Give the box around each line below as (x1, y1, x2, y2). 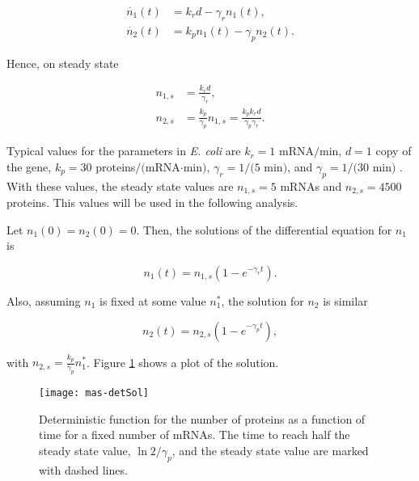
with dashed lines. (39, 461, 128, 478)
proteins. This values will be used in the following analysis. (6, 194, 298, 211)
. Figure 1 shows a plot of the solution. (86, 353, 279, 370)
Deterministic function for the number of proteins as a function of (39, 410, 366, 427)
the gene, (6, 158, 52, 175)
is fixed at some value (99, 292, 206, 309)
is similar (323, 292, 368, 309)
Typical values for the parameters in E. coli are (6, 142, 241, 159)
